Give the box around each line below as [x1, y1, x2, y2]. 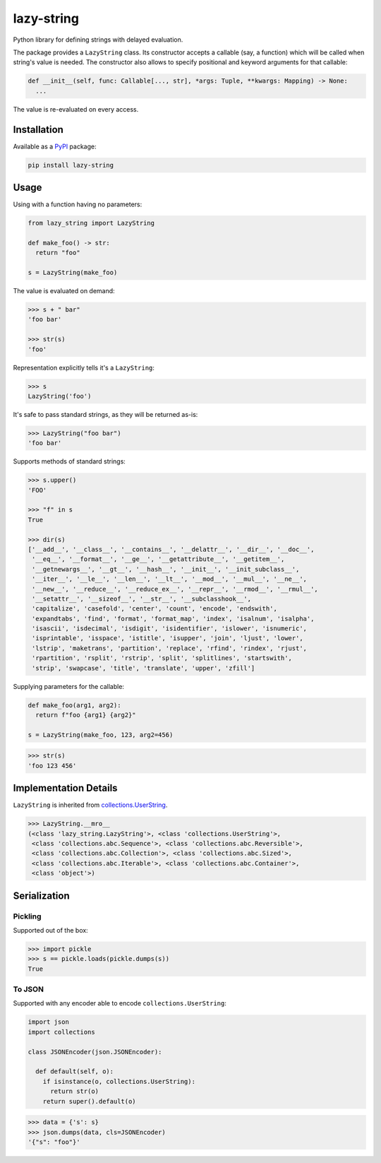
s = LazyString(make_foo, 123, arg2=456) [28, 731, 174, 738]
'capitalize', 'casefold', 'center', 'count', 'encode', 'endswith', [32, 605, 278, 613]
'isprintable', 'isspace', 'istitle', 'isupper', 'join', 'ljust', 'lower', [32, 634, 303, 642]
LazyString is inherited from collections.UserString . [13, 801, 168, 809]
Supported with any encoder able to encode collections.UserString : [13, 999, 227, 1008]
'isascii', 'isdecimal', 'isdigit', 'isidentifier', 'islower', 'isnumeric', [32, 625, 307, 632]
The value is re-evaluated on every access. [13, 105, 139, 113]
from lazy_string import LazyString [28, 219, 155, 228]
